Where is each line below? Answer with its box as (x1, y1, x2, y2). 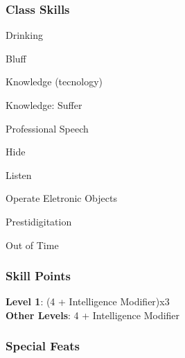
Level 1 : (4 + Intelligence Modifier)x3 (6, 294, 170, 309)
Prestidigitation (6, 214, 72, 228)
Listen (6, 167, 32, 182)
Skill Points (6, 267, 71, 284)
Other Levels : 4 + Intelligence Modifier (6, 307, 180, 322)
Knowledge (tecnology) (6, 74, 103, 89)
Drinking (6, 28, 43, 42)
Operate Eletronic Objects (6, 191, 117, 205)
